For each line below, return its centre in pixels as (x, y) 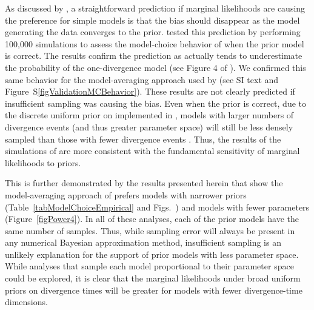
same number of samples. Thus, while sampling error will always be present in (150, 230)
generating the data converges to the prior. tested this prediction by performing (153, 32)
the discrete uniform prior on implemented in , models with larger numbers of (149, 115)
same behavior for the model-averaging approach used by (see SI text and (142, 79)
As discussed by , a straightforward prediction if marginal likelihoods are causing (155, 8)
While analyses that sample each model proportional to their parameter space (149, 266)
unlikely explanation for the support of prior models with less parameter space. (152, 254)
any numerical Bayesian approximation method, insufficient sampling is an (143, 242)
